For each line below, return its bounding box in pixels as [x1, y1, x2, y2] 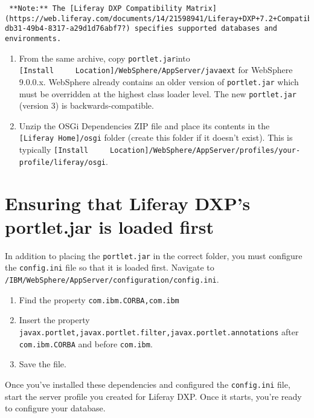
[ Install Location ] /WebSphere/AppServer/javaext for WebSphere [19, 63, 293, 76]
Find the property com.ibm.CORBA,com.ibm [19, 293, 179, 306]
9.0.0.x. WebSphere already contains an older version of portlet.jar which [19, 75, 299, 88]
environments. [5, 34, 62, 43]
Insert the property [19, 313, 90, 326]
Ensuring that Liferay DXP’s [5, 190, 251, 215]
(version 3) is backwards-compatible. [19, 99, 154, 112]
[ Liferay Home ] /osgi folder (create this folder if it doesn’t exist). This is [19, 131, 293, 144]
